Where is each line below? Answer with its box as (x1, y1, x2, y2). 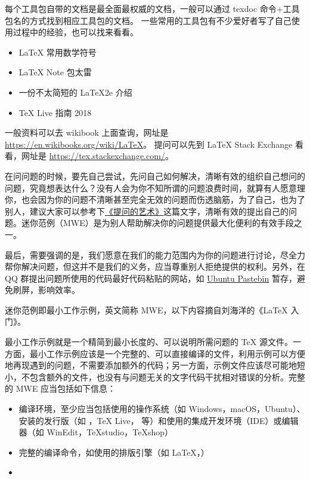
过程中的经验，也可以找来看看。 (13, 26, 138, 38)
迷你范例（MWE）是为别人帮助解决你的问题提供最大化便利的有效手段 (21, 216, 294, 229)
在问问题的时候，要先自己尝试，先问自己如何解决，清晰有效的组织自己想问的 (5, 169, 305, 182)
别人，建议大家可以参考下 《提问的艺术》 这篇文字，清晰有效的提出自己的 (5, 205, 289, 217)
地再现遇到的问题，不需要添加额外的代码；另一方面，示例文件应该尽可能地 (5, 359, 297, 371)
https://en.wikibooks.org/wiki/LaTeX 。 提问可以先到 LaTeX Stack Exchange (5, 138, 293, 150)
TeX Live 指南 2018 (18, 106, 92, 118)
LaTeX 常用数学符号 (18, 45, 97, 58)
